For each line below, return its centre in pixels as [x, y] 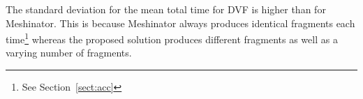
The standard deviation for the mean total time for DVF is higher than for [166, 9]
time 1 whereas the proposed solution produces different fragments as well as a [172, 38]
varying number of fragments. [69, 53]
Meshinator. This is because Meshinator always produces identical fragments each [180, 23]
